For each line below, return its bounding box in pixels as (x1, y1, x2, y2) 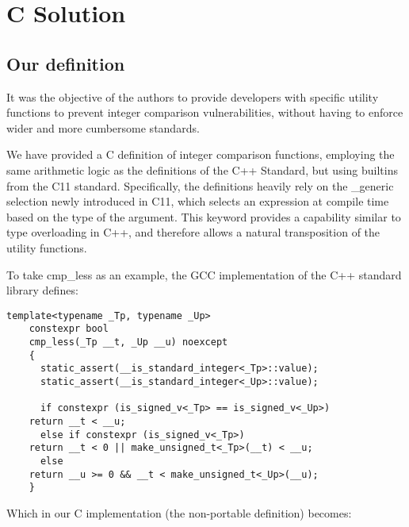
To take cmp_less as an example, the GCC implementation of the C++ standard (6, 266, 402, 283)
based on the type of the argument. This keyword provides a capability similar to (6, 208, 401, 225)
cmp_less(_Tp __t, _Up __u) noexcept (29, 337, 228, 348)
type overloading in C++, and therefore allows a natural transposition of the (6, 224, 380, 240)
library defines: (6, 282, 78, 298)
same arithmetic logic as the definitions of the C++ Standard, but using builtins (6, 161, 399, 178)
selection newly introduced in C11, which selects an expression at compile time (6, 193, 389, 210)
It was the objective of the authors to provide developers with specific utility (6, 88, 379, 105)
